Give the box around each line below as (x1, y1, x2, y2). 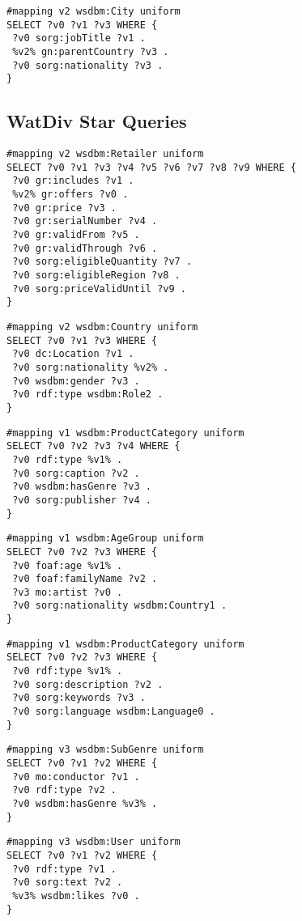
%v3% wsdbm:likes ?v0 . (12, 889, 140, 902)
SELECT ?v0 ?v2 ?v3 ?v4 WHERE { (6, 440, 181, 452)
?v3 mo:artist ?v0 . (12, 586, 123, 598)
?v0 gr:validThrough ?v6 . (12, 242, 158, 254)
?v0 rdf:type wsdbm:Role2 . (12, 388, 164, 401)
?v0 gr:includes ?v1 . (12, 175, 134, 187)
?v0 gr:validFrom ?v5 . (12, 229, 140, 241)
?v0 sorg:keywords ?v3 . (12, 692, 146, 704)
